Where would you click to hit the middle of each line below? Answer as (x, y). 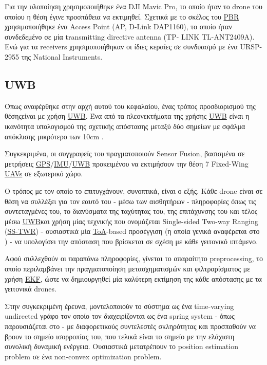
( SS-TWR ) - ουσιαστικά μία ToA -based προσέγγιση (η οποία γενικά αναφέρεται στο (132, 231)
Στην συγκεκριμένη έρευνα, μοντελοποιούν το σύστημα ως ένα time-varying (119, 306)
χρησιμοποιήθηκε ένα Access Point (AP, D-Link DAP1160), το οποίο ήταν (118, 26)
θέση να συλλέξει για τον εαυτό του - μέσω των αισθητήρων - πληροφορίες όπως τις (130, 201)
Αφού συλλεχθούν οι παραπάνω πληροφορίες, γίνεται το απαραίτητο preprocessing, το (134, 258)
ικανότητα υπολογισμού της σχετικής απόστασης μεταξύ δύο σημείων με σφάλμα (125, 126)
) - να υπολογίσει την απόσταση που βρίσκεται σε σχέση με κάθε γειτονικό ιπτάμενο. (131, 241)
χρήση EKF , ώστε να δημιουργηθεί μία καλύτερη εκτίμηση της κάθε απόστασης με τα (133, 278)
